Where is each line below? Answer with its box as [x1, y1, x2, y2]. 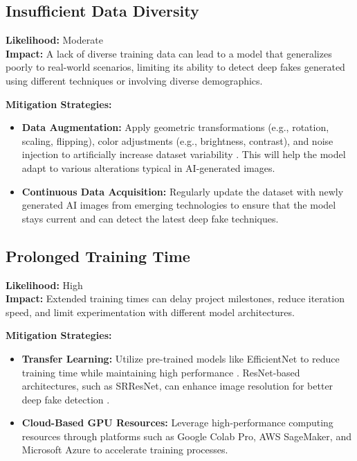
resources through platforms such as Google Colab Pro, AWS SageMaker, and [21, 428, 351, 443]
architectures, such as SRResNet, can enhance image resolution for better [21, 379, 333, 393]
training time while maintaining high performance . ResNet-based [21, 365, 300, 379]
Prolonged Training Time [6, 245, 190, 266]
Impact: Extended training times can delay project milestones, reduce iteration [6, 291, 345, 306]
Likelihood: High [6, 277, 83, 292]
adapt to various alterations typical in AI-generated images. [21, 160, 275, 175]
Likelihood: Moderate [6, 33, 103, 47]
